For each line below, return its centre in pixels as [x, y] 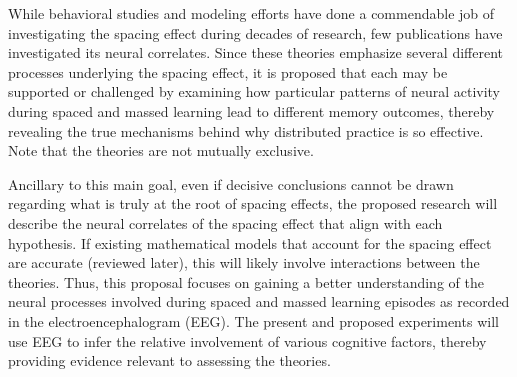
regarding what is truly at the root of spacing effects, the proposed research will [253, 203]
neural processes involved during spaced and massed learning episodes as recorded [259, 301]
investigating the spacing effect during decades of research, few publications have [255, 32]
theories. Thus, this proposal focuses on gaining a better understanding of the [246, 281]
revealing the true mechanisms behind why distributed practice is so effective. [246, 130]
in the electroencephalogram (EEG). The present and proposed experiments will [253, 320]
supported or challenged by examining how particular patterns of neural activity [254, 91]
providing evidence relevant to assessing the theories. [169, 360]
